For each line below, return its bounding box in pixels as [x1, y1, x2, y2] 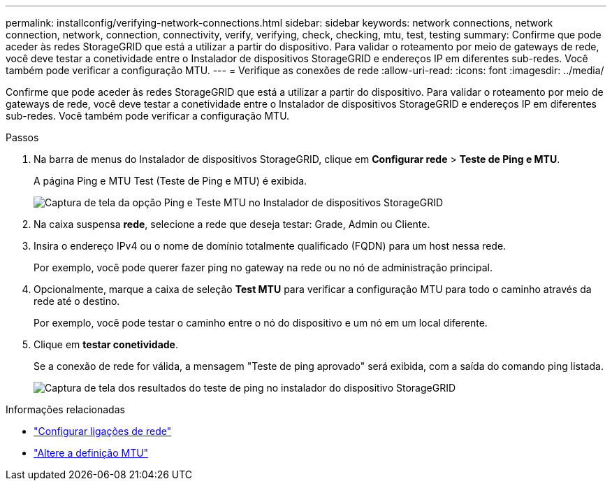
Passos [6, 131, 39, 143]
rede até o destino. [34, 295, 120, 307]
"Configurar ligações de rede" [34, 425, 172, 437]
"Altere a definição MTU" [34, 447, 149, 459]
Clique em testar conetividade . [34, 338, 178, 350]
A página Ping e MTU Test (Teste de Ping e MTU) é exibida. [34, 175, 307, 187]
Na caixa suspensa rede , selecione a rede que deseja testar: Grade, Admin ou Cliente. [34, 218, 430, 230]
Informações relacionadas [6, 403, 125, 415]
